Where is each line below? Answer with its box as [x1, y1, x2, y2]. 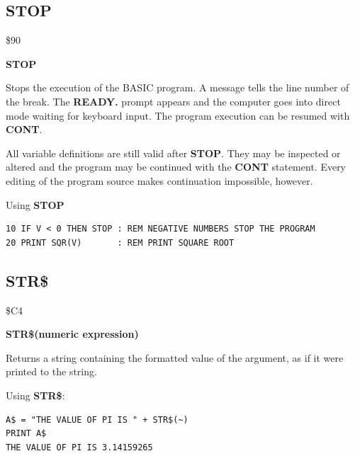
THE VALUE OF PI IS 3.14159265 [6, 442, 153, 452]
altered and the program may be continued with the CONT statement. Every [6, 159, 346, 174]
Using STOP [6, 197, 64, 212]
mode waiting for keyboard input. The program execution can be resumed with [6, 108, 350, 122]
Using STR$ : [6, 387, 65, 402]
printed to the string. [6, 364, 97, 379]
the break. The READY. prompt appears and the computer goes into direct [6, 93, 341, 108]
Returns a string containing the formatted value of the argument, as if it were [6, 350, 344, 365]
